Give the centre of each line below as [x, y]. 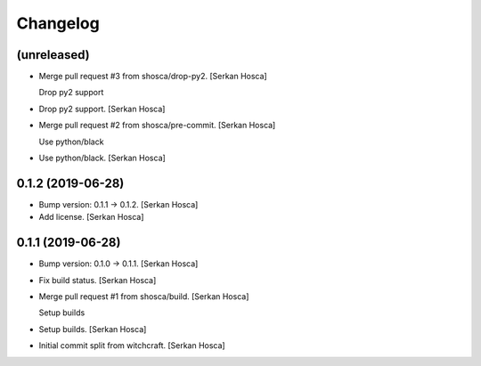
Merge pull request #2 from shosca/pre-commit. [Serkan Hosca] [157, 126]
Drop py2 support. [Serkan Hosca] [102, 109]
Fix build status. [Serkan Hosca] [98, 280]
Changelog [58, 23]
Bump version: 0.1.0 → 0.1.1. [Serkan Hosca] [118, 264]
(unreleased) [53, 55]
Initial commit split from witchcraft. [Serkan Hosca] [132, 346]
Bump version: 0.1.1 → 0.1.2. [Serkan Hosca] [118, 204]
